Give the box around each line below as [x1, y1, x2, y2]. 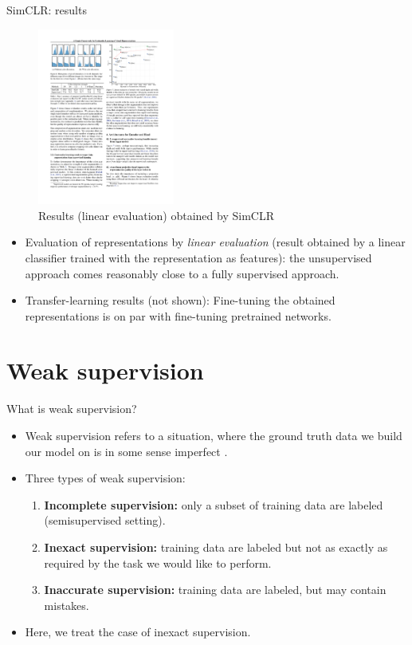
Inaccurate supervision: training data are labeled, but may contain [44, 581, 386, 598]
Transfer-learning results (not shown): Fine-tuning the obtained [25, 292, 335, 309]
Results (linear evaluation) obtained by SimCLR [38, 206, 274, 223]
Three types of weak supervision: [25, 470, 186, 486]
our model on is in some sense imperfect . [25, 442, 228, 459]
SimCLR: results [6, 2, 87, 18]
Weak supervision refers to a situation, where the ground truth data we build [25, 427, 402, 444]
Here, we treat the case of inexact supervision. [25, 623, 251, 640]
